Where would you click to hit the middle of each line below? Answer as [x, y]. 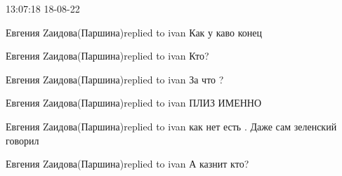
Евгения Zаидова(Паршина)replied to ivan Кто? [107, 56]
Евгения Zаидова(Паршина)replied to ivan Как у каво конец [134, 32]
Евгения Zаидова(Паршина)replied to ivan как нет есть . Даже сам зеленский [171, 126]
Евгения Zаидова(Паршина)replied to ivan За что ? [115, 79]
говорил [22, 140]
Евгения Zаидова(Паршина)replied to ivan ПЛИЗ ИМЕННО [134, 103]
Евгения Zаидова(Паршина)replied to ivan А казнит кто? [127, 164]
